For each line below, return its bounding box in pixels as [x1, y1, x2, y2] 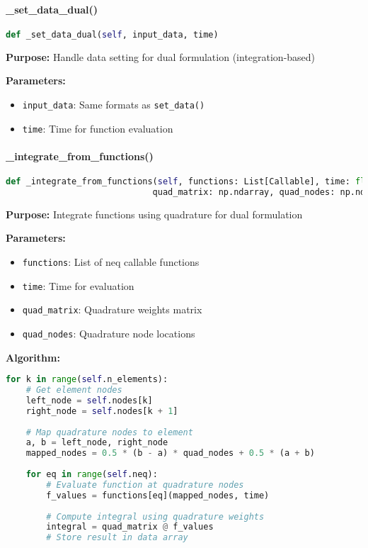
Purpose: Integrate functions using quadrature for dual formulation [6, 206, 303, 221]
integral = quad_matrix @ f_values [46, 522, 214, 532]
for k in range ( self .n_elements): [6, 374, 168, 385]
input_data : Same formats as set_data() [22, 96, 205, 111]
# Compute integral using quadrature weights [46, 511, 265, 522]
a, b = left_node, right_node [25, 437, 168, 448]
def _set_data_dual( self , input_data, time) [6, 29, 219, 40]
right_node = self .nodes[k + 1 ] [25, 406, 178, 416]
